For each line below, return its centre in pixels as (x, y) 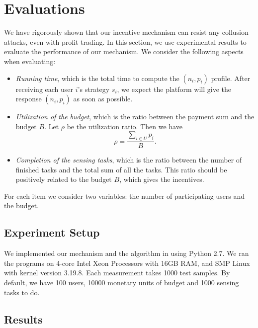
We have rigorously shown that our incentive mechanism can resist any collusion (126, 32)
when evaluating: (30, 61)
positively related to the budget (64, 179)
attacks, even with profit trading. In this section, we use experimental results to (125, 41)
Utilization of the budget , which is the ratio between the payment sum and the (135, 117)
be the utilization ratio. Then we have (125, 126)
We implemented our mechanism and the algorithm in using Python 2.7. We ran (127, 253)
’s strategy (94, 89)
